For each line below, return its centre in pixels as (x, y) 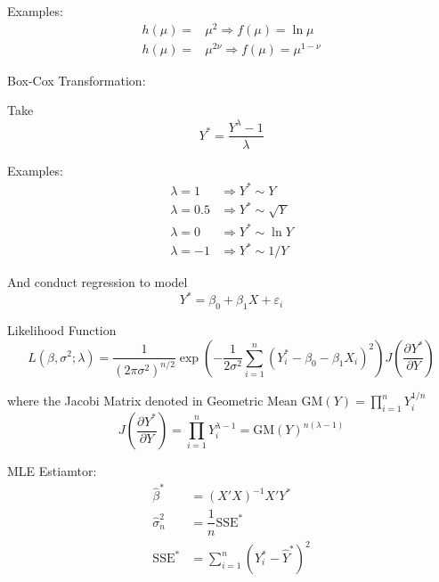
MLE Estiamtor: (52, 471)
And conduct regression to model (98, 282)
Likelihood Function (62, 329)
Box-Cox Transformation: (77, 80)
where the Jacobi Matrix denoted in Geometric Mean (152, 401)
